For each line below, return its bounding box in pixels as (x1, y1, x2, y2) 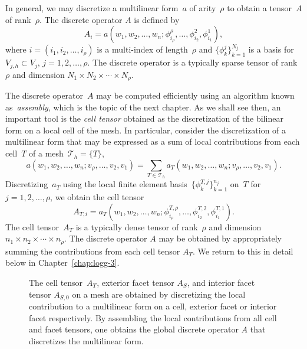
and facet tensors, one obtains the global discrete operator (29, 323, 239, 335)
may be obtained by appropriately (159, 232, 282, 244)
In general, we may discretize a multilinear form (5, 2, 179, 14)
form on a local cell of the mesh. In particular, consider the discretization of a (5, 123, 286, 136)
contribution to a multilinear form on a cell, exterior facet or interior (29, 300, 277, 312)
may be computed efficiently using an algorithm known (96, 89, 295, 102)
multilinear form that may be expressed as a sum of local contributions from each (5, 135, 300, 148)
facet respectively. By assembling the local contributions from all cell (29, 311, 277, 324)
